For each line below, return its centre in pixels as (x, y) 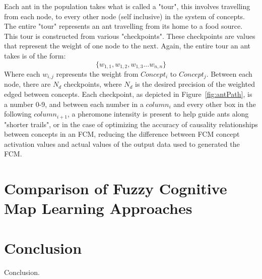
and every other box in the (215, 104)
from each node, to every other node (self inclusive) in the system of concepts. (125, 16)
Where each (22, 74)
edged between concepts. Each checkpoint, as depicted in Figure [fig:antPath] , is (128, 94)
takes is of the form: (35, 55)
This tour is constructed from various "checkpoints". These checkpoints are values (130, 36)
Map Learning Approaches (98, 208)
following (18, 114)
